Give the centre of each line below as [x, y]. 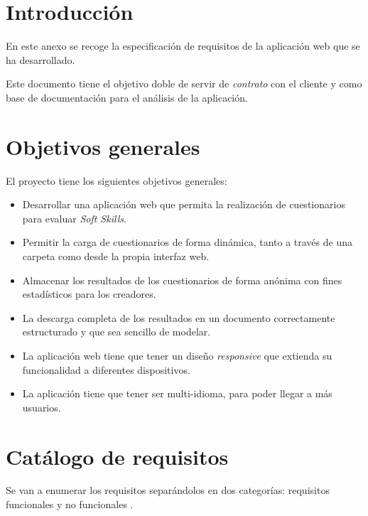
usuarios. [42, 407]
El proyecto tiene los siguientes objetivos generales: [117, 180]
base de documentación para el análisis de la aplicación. [127, 97]
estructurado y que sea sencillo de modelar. [117, 332]
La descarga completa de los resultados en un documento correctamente [179, 317]
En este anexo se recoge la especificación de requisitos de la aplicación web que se [183, 46]
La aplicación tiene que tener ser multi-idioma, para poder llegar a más [177, 393]
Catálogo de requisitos [117, 456]
